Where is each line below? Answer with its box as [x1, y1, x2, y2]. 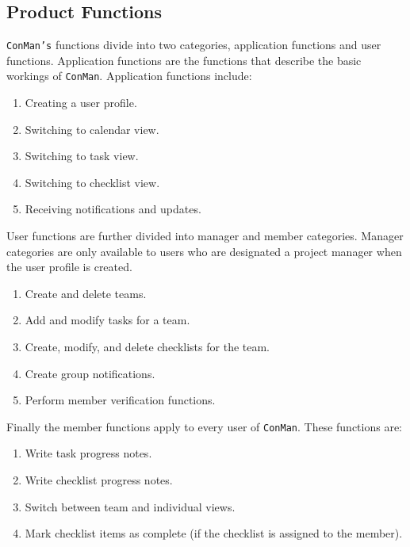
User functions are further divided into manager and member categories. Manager [6, 228, 404, 244]
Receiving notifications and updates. [25, 201, 201, 217]
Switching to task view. [25, 147, 139, 164]
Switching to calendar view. [25, 120, 159, 137]
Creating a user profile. [25, 94, 137, 111]
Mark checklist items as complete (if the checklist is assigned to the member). [25, 525, 403, 541]
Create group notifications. [25, 365, 155, 381]
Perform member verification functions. [25, 392, 216, 408]
